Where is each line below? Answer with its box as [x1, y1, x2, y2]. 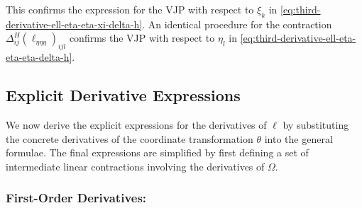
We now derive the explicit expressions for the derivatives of [6, 117, 267, 132]
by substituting [283, 117, 349, 132]
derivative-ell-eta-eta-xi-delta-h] [6, 16, 143, 31]
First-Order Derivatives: [6, 189, 147, 207]
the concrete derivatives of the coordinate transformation [6, 131, 253, 146]
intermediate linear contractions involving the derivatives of [6, 158, 265, 173]
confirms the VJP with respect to [69, 30, 215, 45]
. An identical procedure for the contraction [142, 16, 332, 31]
